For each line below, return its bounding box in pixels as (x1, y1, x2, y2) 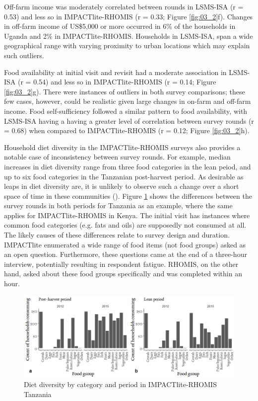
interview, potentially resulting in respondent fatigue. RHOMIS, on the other (4, 258, 239, 269)
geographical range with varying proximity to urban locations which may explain (4, 40, 250, 51)
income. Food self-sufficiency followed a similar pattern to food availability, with (4, 105, 248, 116)
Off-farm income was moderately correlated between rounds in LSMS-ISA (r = (4, 1, 244, 11)
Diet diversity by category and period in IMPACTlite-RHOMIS (24, 379, 217, 390)
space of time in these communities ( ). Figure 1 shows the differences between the (4, 190, 252, 201)
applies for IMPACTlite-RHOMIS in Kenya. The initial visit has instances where (4, 210, 250, 220)
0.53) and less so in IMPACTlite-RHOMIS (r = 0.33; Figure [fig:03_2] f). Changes (4, 11, 253, 21)
